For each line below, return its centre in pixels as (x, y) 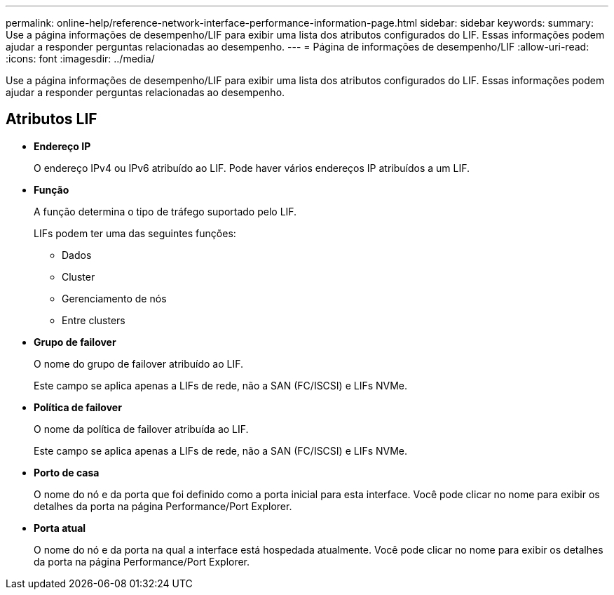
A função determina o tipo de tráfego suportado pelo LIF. (165, 211)
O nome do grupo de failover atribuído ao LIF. (139, 363)
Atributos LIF (52, 119)
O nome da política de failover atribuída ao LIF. (141, 429)
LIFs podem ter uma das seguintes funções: (135, 233)
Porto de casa (67, 472)
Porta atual (60, 528)
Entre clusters (94, 320)
